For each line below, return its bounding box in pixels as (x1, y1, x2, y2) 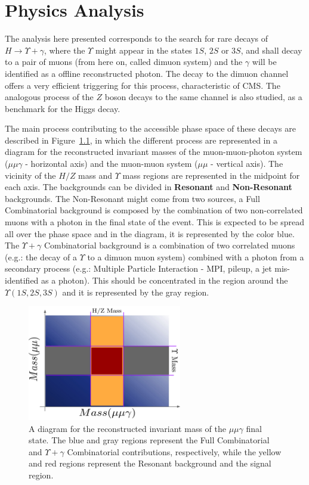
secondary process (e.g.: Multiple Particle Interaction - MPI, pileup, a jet (5, 262, 272, 275)
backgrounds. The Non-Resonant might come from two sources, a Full (5, 192, 260, 204)
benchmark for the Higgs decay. (5, 102, 120, 114)
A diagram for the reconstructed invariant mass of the (29, 422, 226, 434)
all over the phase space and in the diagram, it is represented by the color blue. (5, 227, 295, 240)
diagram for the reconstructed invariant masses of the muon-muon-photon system (5, 145, 302, 158)
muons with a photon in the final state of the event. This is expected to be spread (5, 216, 305, 228)
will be (252, 55, 277, 68)
